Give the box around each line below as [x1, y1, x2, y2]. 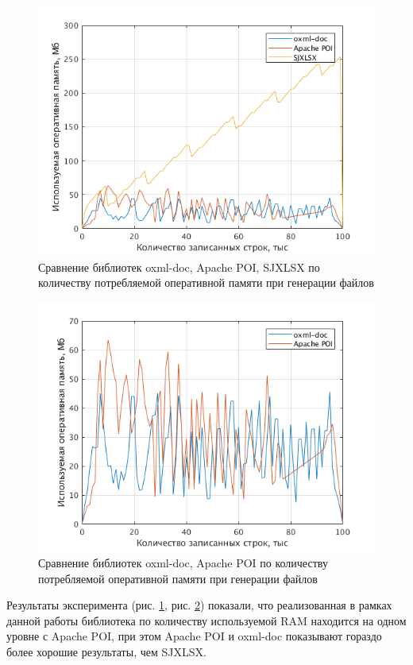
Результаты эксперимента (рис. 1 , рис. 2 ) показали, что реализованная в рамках [6, 597, 392, 613]
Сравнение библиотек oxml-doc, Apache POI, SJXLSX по [38, 258, 320, 275]
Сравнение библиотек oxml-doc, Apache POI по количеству [38, 554, 328, 570]
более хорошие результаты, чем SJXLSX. [6, 643, 206, 659]
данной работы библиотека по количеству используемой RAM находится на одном [6, 612, 407, 628]
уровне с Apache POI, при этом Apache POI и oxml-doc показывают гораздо [6, 628, 382, 644]
